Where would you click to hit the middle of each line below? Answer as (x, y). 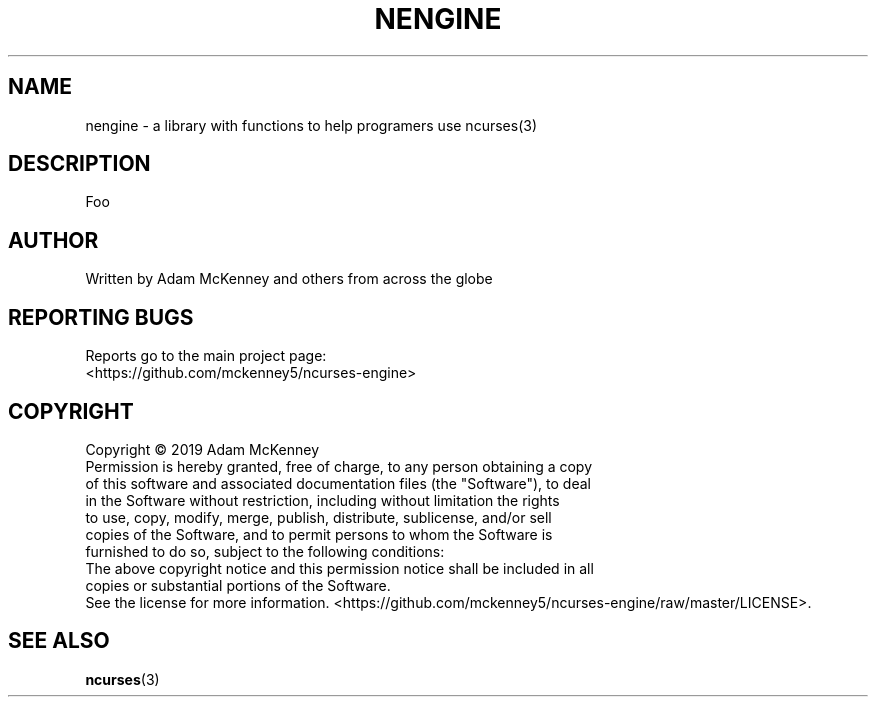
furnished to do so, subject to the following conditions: (265, 551)
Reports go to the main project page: (206, 356)
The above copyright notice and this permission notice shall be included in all (339, 568)
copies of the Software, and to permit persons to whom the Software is (319, 534)
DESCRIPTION (79, 164)
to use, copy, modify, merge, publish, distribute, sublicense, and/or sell (318, 517)
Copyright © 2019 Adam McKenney (202, 449)
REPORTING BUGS (101, 317)
